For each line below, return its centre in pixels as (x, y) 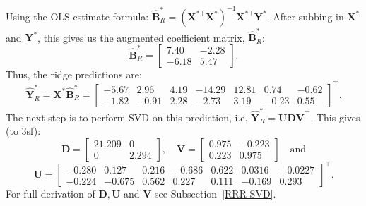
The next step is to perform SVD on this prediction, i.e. (127, 117)
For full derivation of (51, 194)
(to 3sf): (23, 131)
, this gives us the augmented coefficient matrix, (141, 37)
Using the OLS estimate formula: (77, 16)
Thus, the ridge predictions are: (74, 74)
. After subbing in (305, 16)
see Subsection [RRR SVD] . (216, 194)
